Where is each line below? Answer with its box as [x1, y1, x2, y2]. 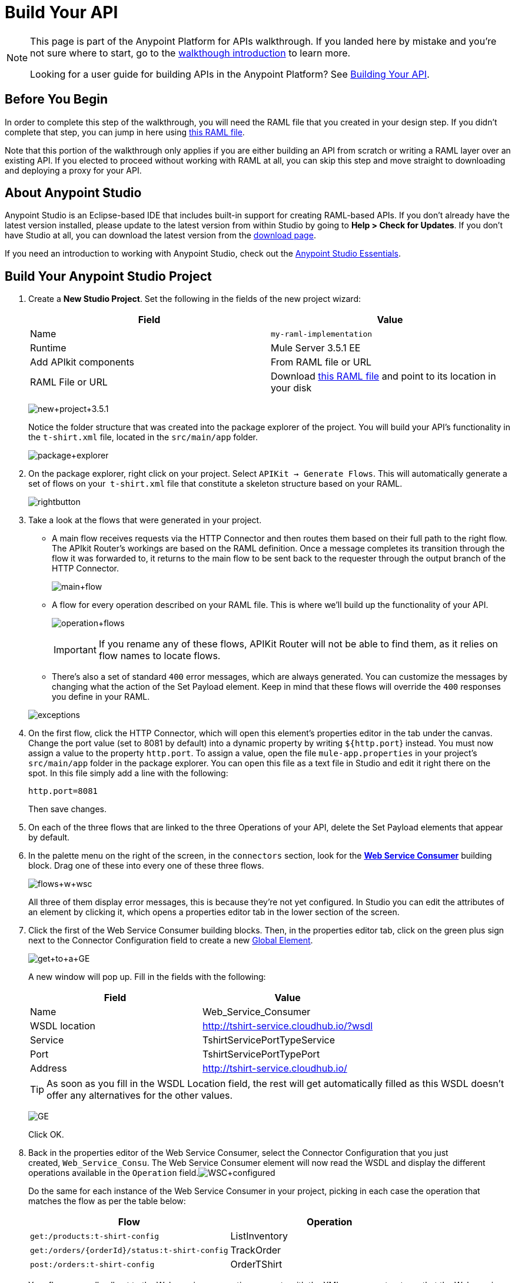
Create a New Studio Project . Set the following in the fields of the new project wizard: [28, 294, 361, 304]
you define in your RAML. [52, 692, 150, 702]
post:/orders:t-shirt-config [30, 1259, 155, 1269]
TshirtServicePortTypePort [202, 1048, 320, 1061]
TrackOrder [230, 1244, 281, 1257]
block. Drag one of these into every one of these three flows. [28, 860, 264, 871]
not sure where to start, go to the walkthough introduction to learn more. [30, 46, 351, 59]
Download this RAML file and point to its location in [271, 370, 496, 383]
